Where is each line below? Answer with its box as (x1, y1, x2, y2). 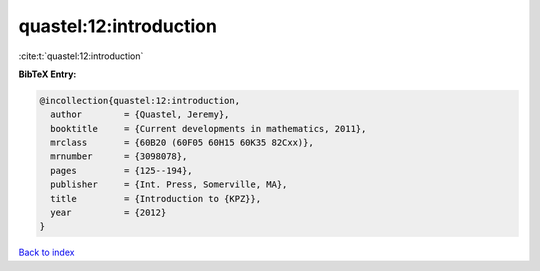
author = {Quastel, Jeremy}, (50, 109, 230, 120)
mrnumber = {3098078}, (50, 151, 188, 162)
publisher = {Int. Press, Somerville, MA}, (50, 179, 288, 190)
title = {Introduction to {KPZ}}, (50, 193, 262, 204)
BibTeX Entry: (18, 68, 77, 80)
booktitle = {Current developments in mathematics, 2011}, (50, 123, 367, 134)
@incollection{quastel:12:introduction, (39, 95, 240, 106)
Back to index (18, 246, 75, 259)
